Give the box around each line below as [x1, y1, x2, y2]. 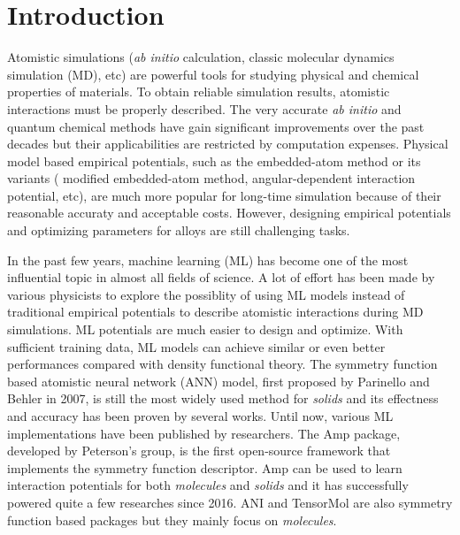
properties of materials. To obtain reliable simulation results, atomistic [7, 82, 390, 101]
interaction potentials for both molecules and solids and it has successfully [7, 476, 409, 494]
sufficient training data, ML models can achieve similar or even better [7, 337, 386, 355]
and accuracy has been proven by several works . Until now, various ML [7, 407, 394, 424]
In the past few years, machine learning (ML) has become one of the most [7, 250, 409, 269]
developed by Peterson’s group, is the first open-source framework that [7, 441, 391, 460]
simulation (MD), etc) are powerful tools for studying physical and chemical [7, 65, 419, 83]
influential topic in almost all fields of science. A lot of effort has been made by [7, 268, 435, 287]
